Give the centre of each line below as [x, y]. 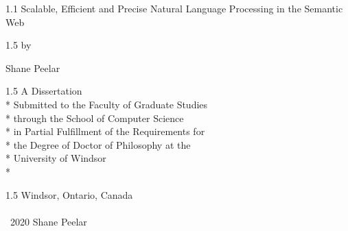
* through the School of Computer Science [95, 118]
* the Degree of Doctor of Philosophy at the [98, 144]
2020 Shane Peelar [48, 221]
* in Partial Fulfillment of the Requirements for [105, 131]
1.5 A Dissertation [44, 91]
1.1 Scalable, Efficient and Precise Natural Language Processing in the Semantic [174, 8]
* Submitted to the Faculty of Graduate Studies [107, 104]
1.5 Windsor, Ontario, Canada [69, 194]
